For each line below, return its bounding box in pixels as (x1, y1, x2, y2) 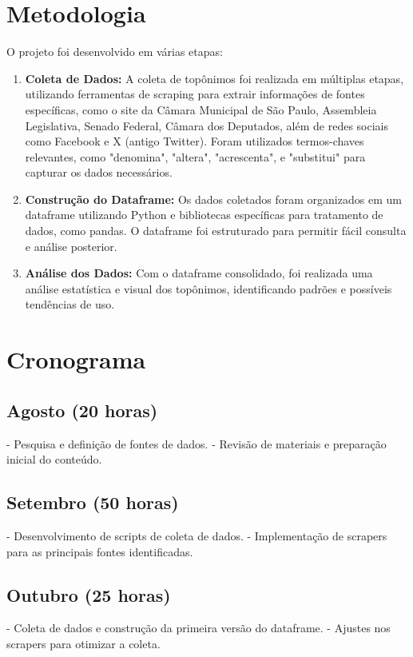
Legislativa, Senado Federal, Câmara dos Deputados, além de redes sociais (25, 117, 388, 133)
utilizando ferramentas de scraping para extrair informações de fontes (25, 86, 365, 102)
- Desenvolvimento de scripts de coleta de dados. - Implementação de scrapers (6, 528, 387, 544)
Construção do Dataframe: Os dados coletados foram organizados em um (25, 190, 402, 207)
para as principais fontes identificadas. (6, 543, 193, 559)
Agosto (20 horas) (6, 397, 158, 422)
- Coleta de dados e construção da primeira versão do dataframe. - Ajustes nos (6, 619, 391, 636)
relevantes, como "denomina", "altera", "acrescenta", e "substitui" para (25, 148, 366, 165)
